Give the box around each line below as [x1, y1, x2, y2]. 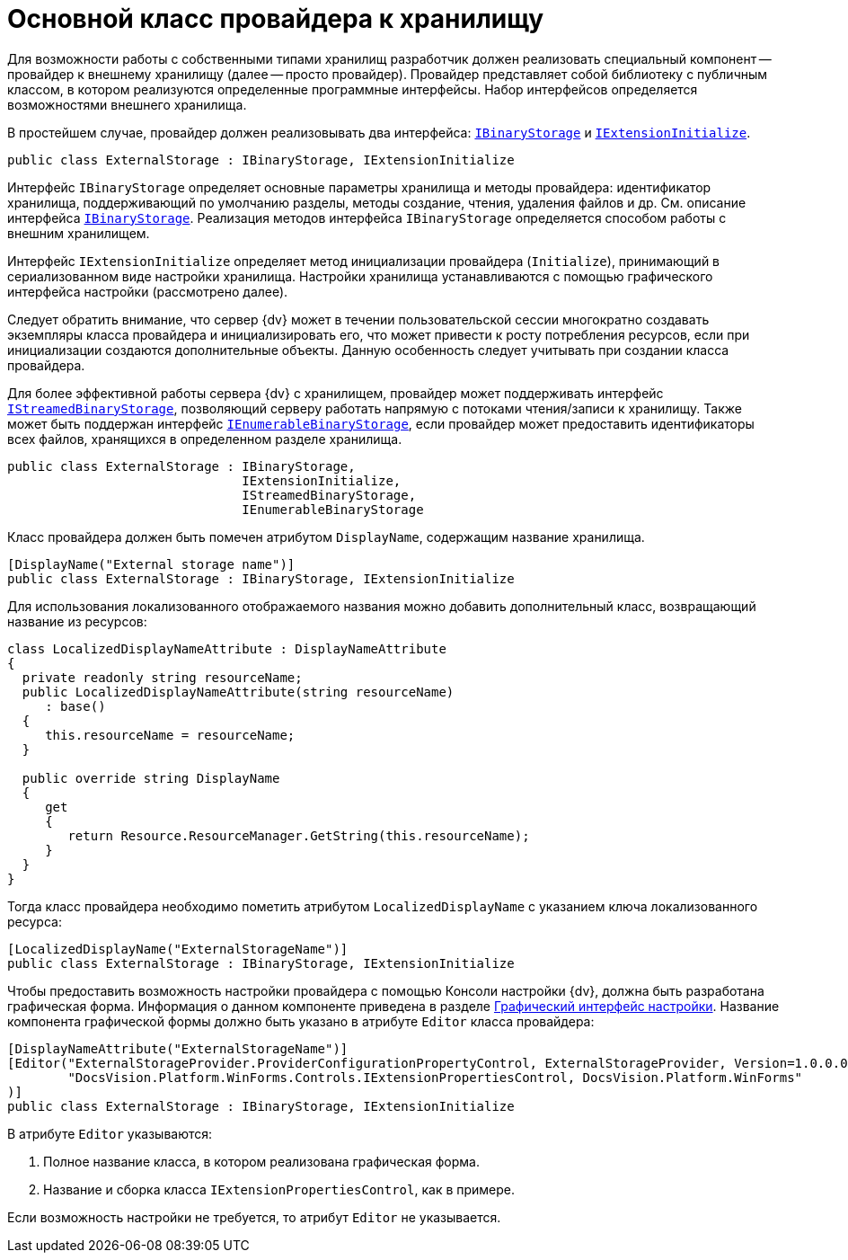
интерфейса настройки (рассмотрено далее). [7, 283, 288, 299]
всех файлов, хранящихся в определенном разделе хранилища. [7, 430, 402, 447]
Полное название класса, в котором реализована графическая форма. [43, 1153, 480, 1169]
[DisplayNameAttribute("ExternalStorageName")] [7, 1041, 349, 1056]
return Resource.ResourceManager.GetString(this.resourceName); [67, 828, 530, 843]
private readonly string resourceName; [22, 670, 303, 685]
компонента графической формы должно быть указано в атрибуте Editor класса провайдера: [7, 1013, 595, 1029]
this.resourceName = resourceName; [45, 727, 296, 742]
